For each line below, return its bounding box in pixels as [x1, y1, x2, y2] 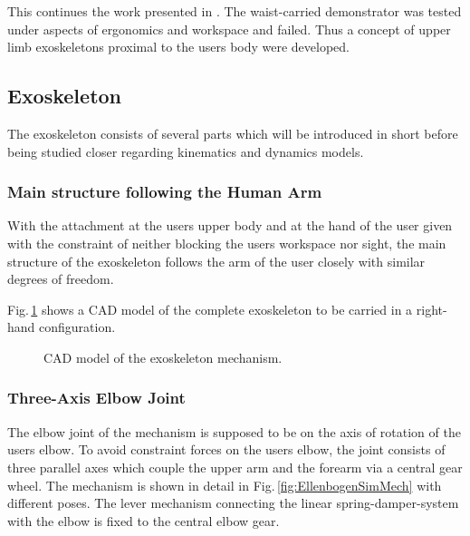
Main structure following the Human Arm [7, 180, 322, 203]
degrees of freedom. [7, 269, 114, 288]
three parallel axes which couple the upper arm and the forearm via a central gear [7, 457, 463, 476]
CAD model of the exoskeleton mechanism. [43, 347, 283, 366]
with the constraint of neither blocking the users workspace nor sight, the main [7, 233, 446, 252]
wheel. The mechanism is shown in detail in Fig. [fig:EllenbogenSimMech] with [7, 475, 442, 494]
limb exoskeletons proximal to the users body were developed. [7, 37, 350, 56]
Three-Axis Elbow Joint [7, 386, 186, 409]
